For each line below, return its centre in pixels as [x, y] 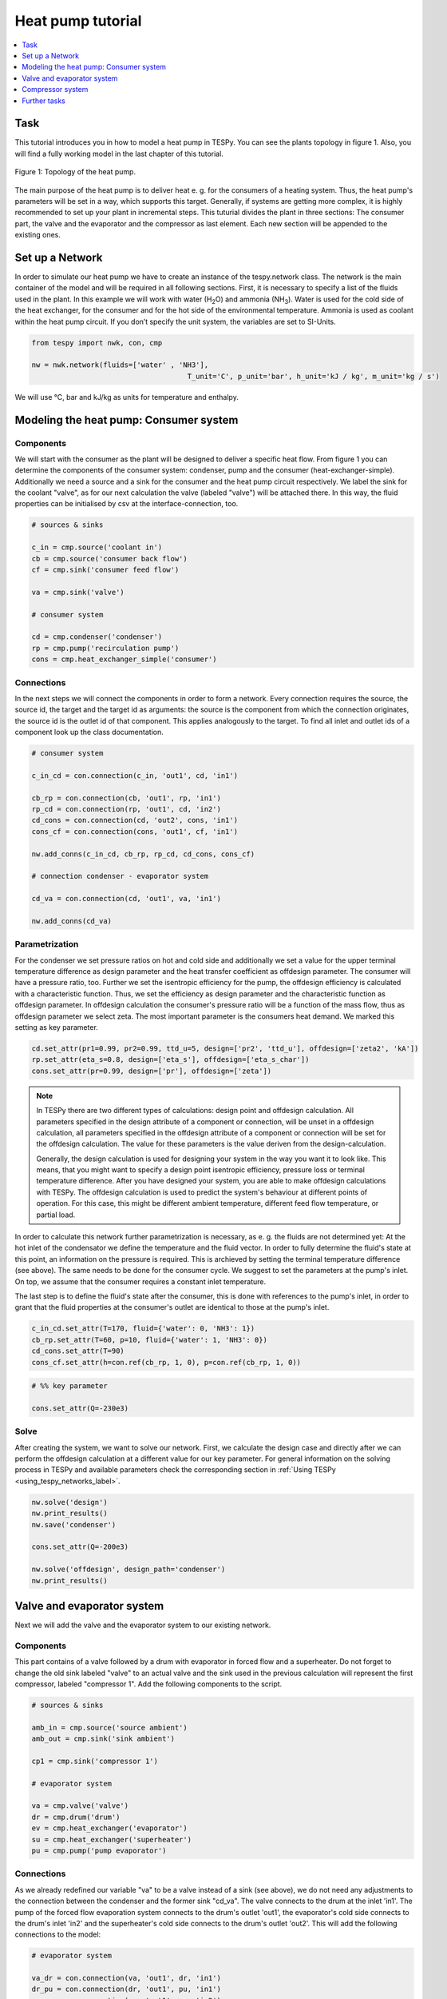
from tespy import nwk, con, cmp [97, 343]
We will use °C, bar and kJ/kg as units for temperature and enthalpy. [127, 397]
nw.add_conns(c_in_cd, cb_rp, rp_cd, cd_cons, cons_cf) [143, 854]
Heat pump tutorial [78, 21]
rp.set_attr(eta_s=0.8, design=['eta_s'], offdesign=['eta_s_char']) [170, 1060]
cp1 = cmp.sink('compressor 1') [95, 1761]
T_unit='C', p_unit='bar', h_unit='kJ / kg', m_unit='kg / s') [314, 376]
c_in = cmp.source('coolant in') [97, 547]
